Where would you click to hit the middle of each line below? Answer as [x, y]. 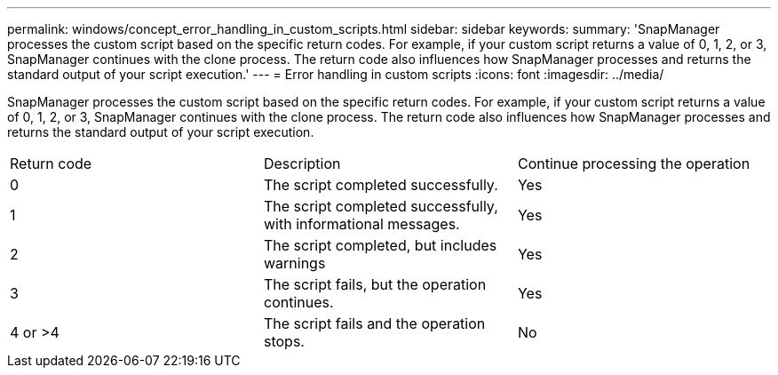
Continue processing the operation [634, 164]
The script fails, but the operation [375, 284]
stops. [284, 341]
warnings [294, 263]
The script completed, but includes [380, 245]
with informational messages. [361, 224]
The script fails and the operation [374, 323]
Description [302, 164]
